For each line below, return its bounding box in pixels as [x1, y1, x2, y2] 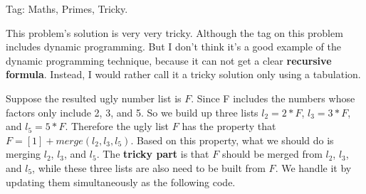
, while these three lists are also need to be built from [32, 160, 266, 175]
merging [6, 146, 41, 161]
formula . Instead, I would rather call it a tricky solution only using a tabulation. [6, 67, 361, 82]
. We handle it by [275, 160, 352, 175]
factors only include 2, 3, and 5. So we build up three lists [6, 104, 258, 119]
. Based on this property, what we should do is [130, 132, 334, 147]
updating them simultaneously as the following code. [6, 174, 236, 189]
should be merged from [221, 146, 323, 161]
